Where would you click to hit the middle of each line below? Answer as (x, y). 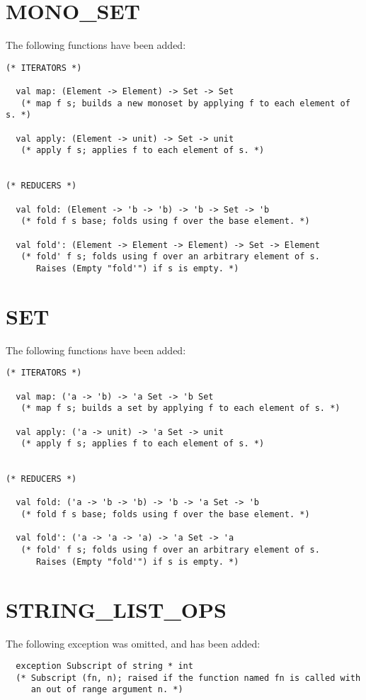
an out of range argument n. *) (107, 690)
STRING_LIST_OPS (116, 609)
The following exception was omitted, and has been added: (133, 643)
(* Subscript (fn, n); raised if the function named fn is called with (188, 678)
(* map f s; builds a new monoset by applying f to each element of (185, 103)
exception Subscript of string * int (104, 666)
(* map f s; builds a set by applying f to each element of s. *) (181, 408)
